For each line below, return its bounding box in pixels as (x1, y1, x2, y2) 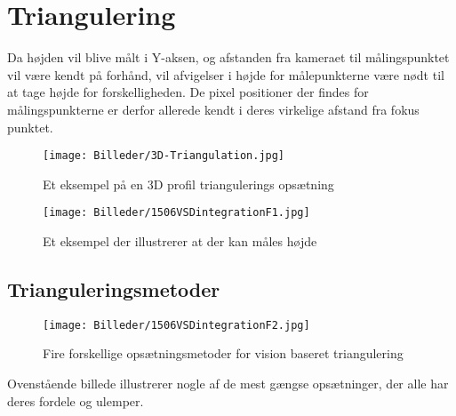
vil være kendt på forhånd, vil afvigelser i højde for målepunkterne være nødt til (7, 65, 444, 84)
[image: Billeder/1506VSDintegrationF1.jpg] (43, 206, 310, 220)
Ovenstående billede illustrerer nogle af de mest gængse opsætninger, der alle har (7, 374, 449, 393)
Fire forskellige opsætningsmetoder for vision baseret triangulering (43, 344, 404, 363)
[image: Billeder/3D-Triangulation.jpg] (43, 149, 285, 163)
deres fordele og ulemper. (7, 391, 144, 410)
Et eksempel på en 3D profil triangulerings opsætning (43, 174, 334, 193)
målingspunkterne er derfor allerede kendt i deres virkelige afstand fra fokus (7, 100, 420, 118)
